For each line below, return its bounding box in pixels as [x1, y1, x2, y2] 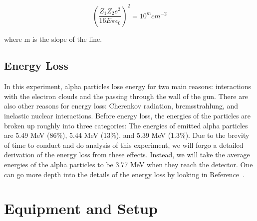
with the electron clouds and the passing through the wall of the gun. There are [4, 91, 248, 101]
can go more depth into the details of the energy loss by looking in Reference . [4, 169, 245, 179]
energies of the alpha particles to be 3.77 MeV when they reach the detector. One [4, 159, 253, 170]
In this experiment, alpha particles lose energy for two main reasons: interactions [4, 81, 251, 92]
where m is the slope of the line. [4, 33, 102, 44]
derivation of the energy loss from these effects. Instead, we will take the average [4, 149, 250, 160]
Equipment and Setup [4, 198, 158, 219]
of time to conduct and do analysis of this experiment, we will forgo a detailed [4, 139, 244, 150]
